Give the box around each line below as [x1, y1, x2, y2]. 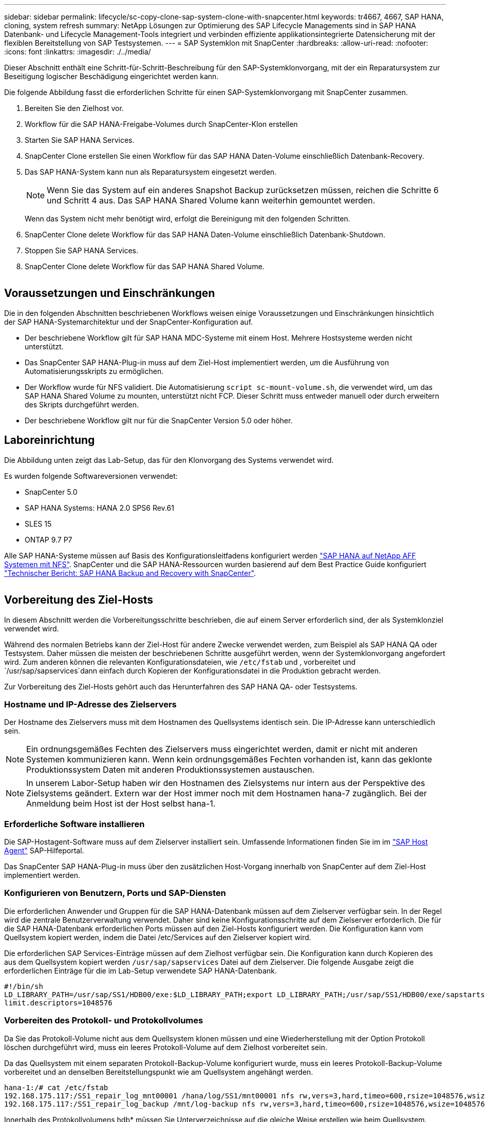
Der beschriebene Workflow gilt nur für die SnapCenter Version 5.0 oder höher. [25, 416, 293, 425]
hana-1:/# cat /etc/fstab [4, 1083, 108, 1092]
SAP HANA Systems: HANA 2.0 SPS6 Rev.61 [25, 503, 174, 512]
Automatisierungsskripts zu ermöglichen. [25, 366, 164, 376]
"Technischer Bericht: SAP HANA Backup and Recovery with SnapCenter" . [4, 568, 256, 577]
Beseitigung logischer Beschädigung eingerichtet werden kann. [4, 72, 219, 81]
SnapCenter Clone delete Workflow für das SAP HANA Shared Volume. [25, 262, 265, 271]
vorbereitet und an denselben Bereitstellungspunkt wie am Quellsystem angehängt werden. [4, 1067, 313, 1076]
